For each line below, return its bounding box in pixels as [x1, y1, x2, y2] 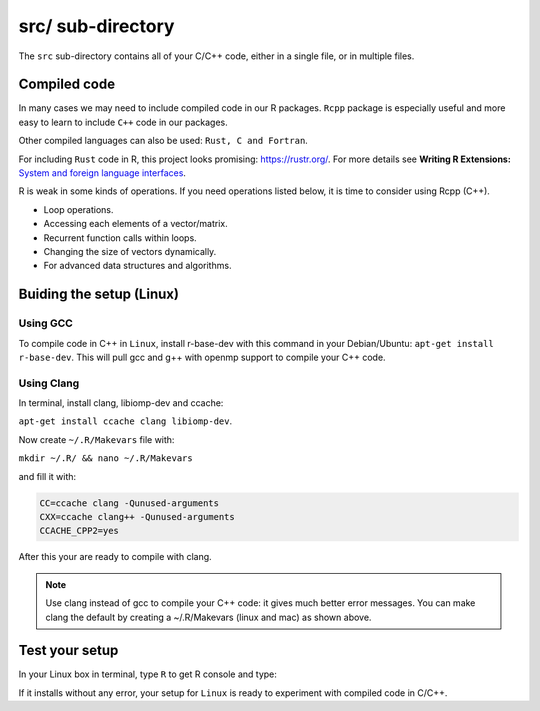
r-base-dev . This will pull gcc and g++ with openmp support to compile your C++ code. [18, 351, 386, 363]
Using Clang [18, 376, 80, 390]
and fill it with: [18, 470, 77, 482]
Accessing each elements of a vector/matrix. [43, 218, 229, 230]
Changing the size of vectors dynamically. [43, 245, 217, 257]
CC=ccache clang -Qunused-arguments [39, 497, 220, 509]
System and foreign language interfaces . [18, 167, 187, 179]
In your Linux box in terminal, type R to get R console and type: [18, 668, 277, 680]
